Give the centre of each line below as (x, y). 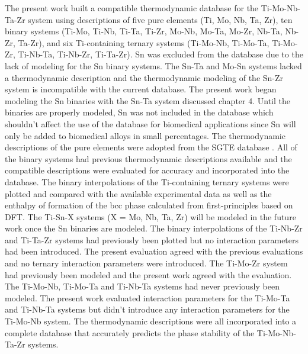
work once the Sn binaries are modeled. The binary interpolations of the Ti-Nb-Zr (154, 228)
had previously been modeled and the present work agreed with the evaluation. (148, 274)
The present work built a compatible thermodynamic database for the (132, 8)
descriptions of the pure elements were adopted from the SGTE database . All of (151, 147)
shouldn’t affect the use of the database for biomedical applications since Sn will (150, 123)
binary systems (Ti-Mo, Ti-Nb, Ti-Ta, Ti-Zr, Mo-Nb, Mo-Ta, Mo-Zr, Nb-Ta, (144, 31)
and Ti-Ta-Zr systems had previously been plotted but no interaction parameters (152, 239)
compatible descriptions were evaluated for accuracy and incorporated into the (147, 170)
